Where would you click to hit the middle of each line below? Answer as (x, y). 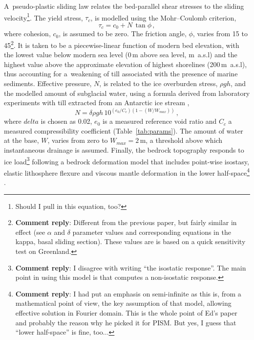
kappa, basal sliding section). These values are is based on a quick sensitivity (130, 241)
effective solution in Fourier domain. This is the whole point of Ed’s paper (126, 312)
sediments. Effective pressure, (48, 83)
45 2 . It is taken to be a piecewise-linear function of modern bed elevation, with (122, 44)
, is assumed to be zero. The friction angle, (123, 34)
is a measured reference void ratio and (159, 121)
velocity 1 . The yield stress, (43, 17)
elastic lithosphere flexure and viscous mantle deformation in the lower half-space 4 (127, 172)
